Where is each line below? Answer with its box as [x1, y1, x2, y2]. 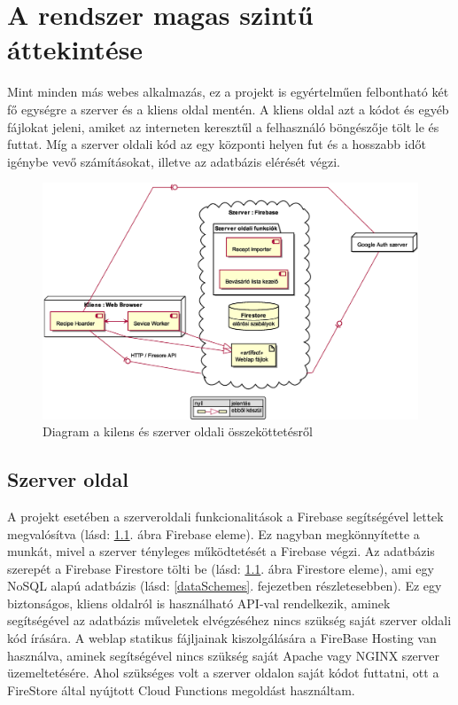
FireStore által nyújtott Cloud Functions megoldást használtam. [7, 680, 355, 699]
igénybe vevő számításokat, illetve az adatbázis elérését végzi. [7, 152, 340, 170]
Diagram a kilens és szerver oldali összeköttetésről [43, 422, 313, 441]
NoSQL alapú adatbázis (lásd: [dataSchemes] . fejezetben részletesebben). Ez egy [7, 576, 442, 595]
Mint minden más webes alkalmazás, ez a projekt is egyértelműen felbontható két [7, 82, 449, 101]
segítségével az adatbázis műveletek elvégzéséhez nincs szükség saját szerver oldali [7, 611, 452, 630]
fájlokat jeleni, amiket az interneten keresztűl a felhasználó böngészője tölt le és [7, 117, 439, 136]
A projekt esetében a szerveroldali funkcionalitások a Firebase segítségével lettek [7, 506, 444, 525]
